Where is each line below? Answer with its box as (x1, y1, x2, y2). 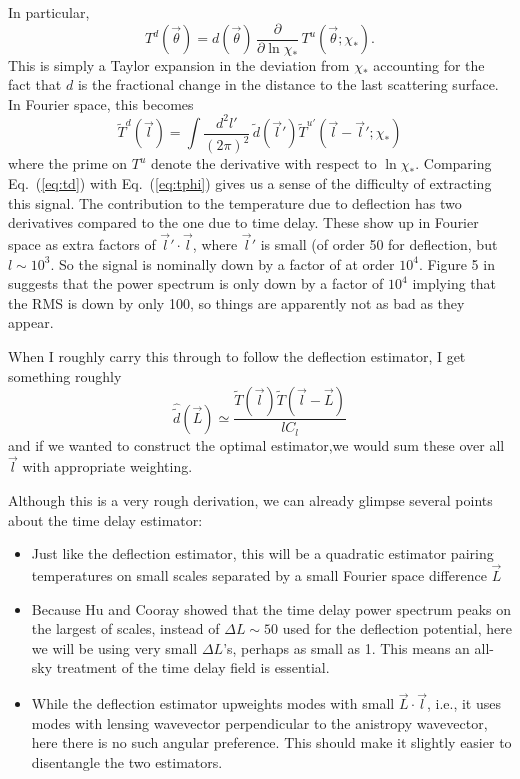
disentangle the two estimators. (31, 751, 223, 772)
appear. (8, 312, 54, 333)
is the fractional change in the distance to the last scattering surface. (77, 74, 499, 95)
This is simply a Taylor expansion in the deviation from (8, 54, 350, 75)
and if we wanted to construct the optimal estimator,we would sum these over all (8, 434, 505, 455)
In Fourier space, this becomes (8, 93, 194, 114)
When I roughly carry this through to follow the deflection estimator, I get (8, 345, 466, 366)
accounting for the (373, 54, 485, 75)
